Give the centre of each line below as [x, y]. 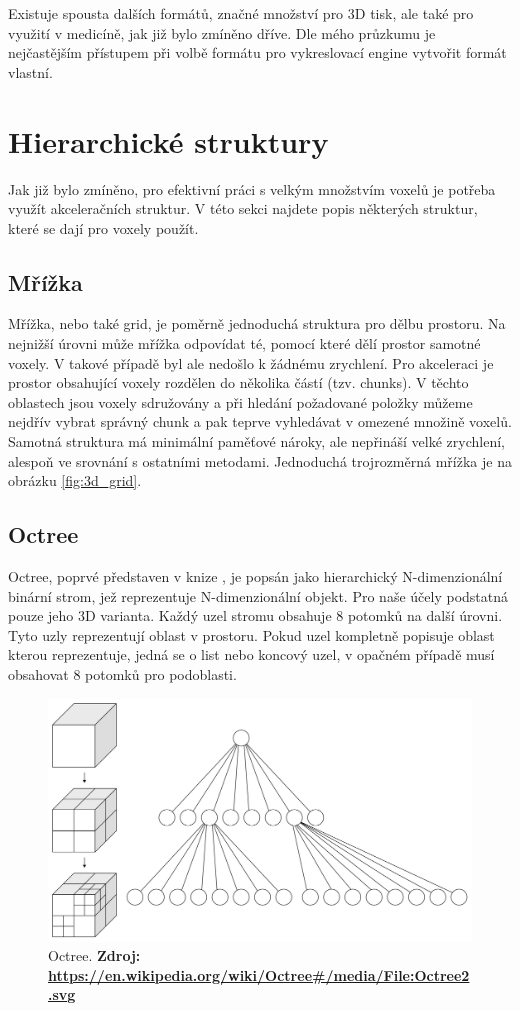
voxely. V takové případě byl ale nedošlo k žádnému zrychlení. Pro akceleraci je [251, 362]
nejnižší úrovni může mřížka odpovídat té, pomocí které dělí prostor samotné [244, 343]
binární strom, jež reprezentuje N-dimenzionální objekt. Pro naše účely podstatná [258, 595]
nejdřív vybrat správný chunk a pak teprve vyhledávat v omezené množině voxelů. [260, 421]
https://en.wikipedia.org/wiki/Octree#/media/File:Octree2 [259, 974]
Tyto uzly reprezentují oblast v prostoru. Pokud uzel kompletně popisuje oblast [251, 634]
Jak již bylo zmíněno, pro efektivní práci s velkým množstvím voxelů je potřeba [252, 188]
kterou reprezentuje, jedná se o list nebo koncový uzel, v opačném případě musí [251, 654]
